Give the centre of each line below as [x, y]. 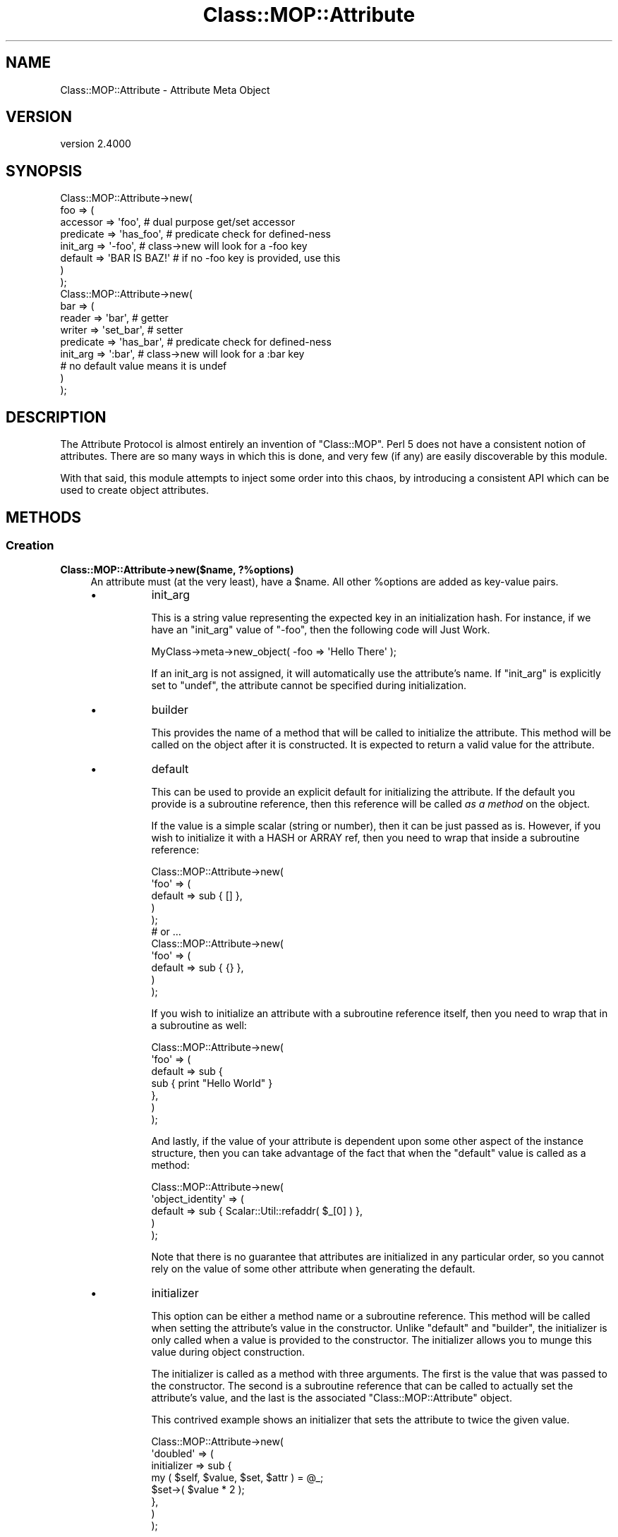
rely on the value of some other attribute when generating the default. [313, 1269]
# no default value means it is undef [144, 366]
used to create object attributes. [134, 490]
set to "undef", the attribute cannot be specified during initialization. [309, 686]
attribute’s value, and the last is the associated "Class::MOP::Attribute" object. [332, 1398]
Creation [30, 545]
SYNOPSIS [44, 171]
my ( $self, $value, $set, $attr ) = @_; [237, 1478]
